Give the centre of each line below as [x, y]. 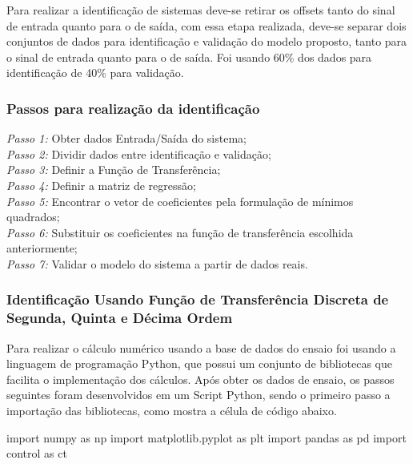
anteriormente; [42, 248]
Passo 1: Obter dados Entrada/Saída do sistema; [126, 138]
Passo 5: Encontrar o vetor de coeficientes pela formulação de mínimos [180, 201]
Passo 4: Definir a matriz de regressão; [101, 185]
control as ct [37, 453]
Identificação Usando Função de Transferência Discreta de [198, 299]
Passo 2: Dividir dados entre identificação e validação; [139, 153]
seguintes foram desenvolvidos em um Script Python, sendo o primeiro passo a [198, 395]
